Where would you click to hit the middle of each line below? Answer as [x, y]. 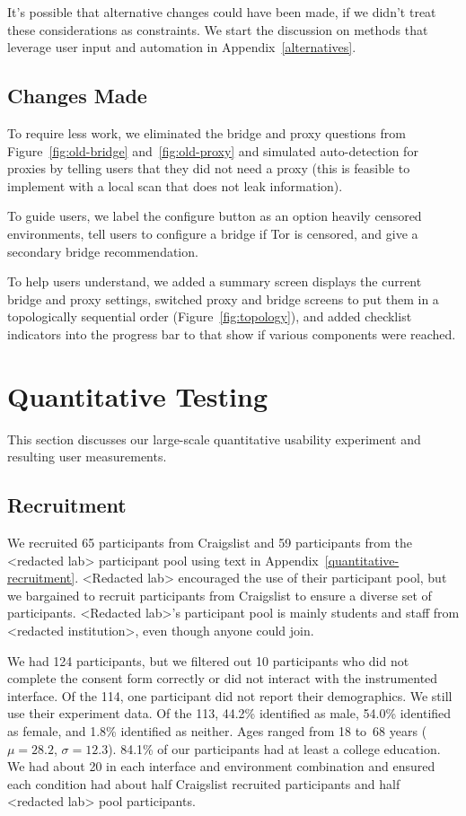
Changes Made [77, 96]
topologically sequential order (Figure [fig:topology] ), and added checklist [210, 316]
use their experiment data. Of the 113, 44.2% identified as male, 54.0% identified [229, 713]
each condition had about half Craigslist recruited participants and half [204, 783]
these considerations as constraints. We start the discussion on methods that [218, 29]
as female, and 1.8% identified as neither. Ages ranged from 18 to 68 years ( [217, 730]
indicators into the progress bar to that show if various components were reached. [232, 333]
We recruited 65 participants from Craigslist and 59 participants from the [210, 543]
